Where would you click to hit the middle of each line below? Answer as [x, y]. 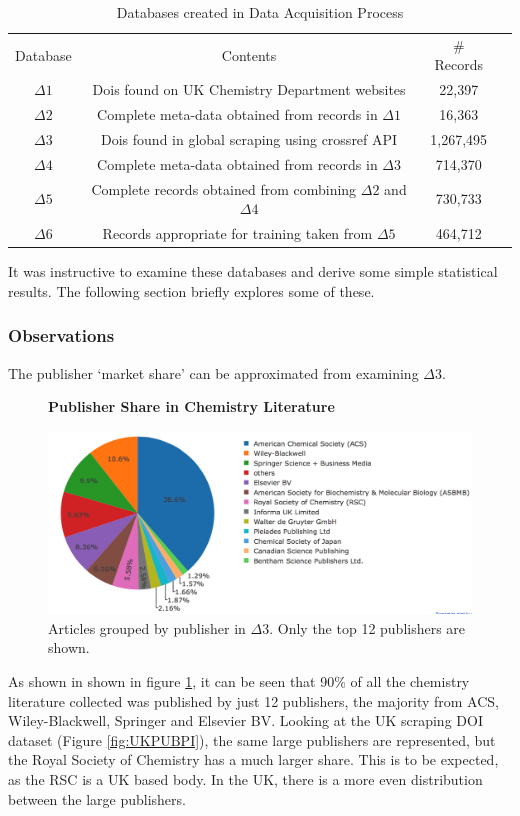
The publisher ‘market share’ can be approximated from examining [213, 372]
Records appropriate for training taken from [237, 233]
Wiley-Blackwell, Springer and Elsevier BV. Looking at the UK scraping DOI [245, 720]
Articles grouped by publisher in [147, 627]
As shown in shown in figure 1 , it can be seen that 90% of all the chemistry [239, 680]
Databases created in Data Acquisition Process [260, 12]
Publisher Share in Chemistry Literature [191, 406]
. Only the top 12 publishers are [367, 627]
